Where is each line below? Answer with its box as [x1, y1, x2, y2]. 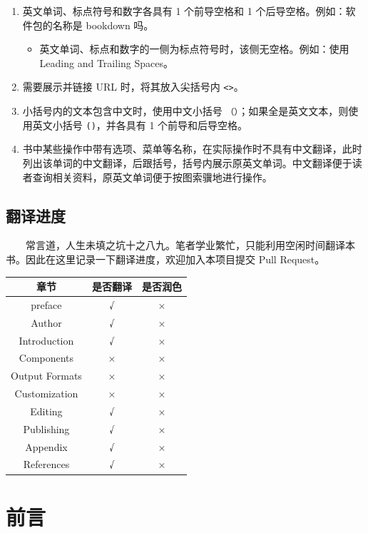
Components [19, 350, 74, 365]
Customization [14, 386, 78, 401]
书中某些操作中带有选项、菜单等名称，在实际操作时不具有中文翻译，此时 [22, 141, 362, 156]
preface [31, 297, 62, 312]
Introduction [19, 333, 74, 347]
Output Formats [11, 368, 82, 383]
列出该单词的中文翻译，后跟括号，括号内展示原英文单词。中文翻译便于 [22, 155, 352, 170]
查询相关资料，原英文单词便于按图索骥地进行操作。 [32, 169, 272, 184]
